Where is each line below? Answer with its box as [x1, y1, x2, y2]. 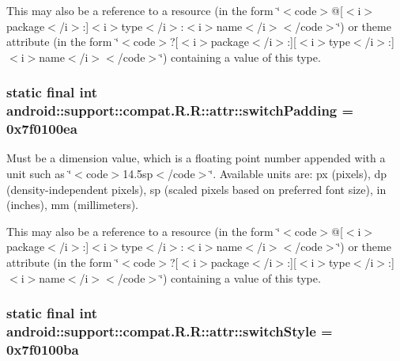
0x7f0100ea [6, 119, 77, 139]
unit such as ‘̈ [6, 165, 72, 182]
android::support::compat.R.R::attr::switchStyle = [6, 321, 333, 341]
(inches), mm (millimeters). [6, 196, 139, 213]
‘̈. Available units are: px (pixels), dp [209, 165, 387, 182]
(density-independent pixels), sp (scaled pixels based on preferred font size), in [6, 180, 387, 197]
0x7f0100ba [6, 339, 79, 359]
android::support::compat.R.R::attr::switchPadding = [6, 101, 354, 120]
